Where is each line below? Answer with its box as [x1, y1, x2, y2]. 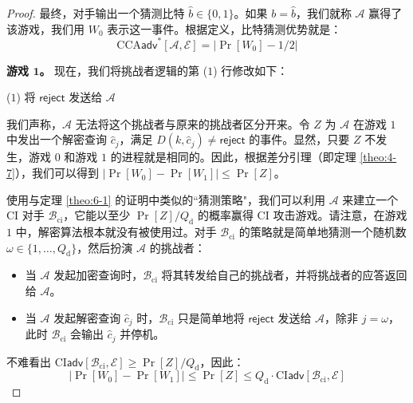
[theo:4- [360, 148, 397, 165]
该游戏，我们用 [6, 20, 85, 37]
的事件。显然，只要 [249, 131, 350, 148]
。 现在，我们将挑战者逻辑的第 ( [39, 61, 208, 78]
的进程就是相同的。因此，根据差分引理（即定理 [110, 148, 356, 165]
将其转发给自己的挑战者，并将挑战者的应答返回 [161, 267, 407, 283]
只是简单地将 [177, 309, 245, 326]
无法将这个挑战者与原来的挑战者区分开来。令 [75, 115, 310, 132]
